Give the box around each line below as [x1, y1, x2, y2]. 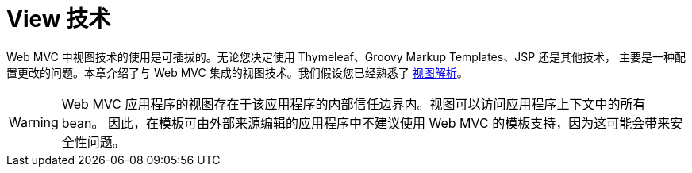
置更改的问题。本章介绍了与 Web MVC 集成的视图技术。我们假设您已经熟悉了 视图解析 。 [6, 65, 468, 79]
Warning [9, 113, 59, 130]
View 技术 [6, 6, 111, 33]
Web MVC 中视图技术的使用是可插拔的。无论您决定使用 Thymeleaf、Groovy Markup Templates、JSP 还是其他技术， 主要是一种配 [6, 49, 686, 63]
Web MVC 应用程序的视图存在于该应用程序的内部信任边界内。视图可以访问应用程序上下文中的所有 [61, 95, 646, 112]
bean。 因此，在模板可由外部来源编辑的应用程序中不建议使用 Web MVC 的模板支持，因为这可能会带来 [61, 114, 671, 131]
